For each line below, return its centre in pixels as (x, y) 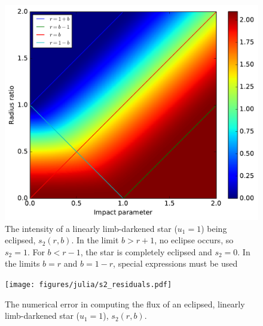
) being (214, 228)
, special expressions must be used (175, 263)
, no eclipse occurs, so (194, 240)
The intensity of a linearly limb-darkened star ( (91, 228)
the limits (22, 263)
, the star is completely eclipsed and (146, 251)
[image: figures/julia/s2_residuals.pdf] (88, 285)
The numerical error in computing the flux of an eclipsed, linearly (125, 304)
